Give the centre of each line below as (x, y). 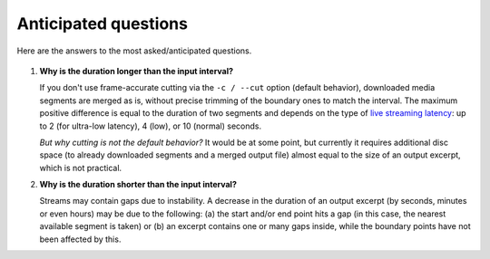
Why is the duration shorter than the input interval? (138, 185)
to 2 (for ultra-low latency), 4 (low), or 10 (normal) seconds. (151, 126)
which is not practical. (81, 168)
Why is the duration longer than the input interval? (137, 71)
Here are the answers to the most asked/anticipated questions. (134, 51)
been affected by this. (80, 239)
